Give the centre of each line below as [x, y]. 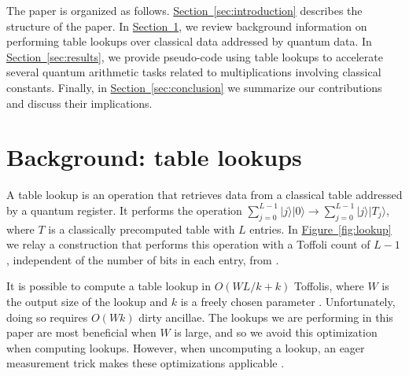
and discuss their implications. [79, 103]
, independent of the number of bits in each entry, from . [143, 259]
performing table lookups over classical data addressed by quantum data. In [189, 41]
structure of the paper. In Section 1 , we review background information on [187, 26]
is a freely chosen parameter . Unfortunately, [288, 302]
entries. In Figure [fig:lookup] [321, 229]
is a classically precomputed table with [142, 229]
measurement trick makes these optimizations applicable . [146, 363]
